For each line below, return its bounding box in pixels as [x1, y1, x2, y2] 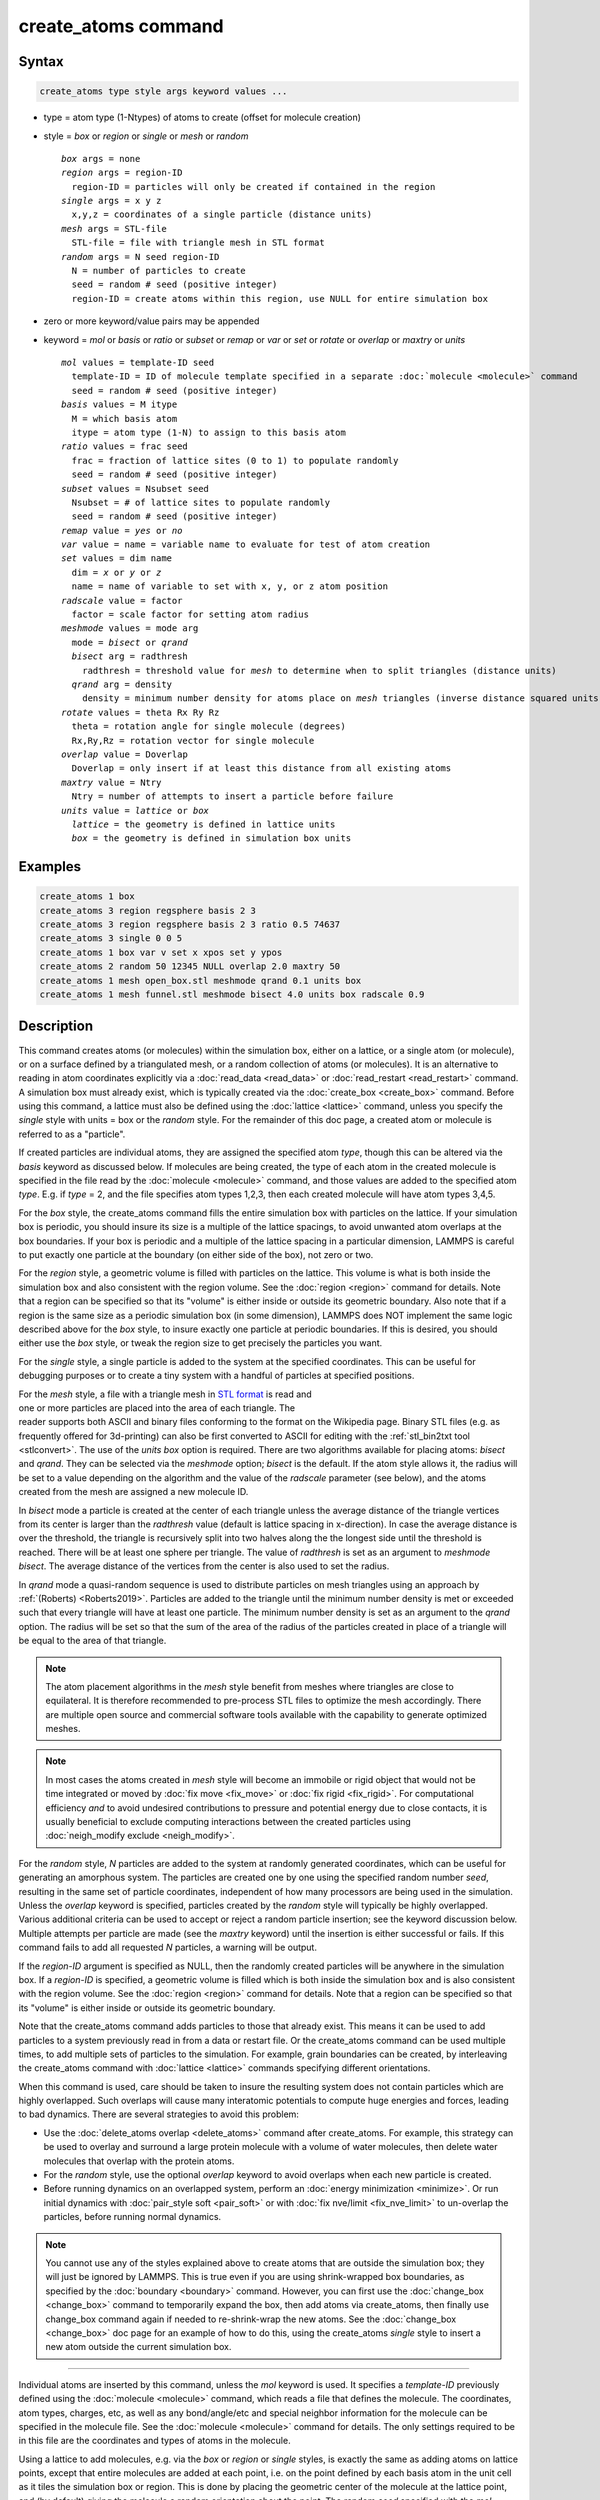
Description [18, 1018, 94, 1035]
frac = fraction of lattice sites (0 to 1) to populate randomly [71, 455, 399, 466]
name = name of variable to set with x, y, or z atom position [71, 581, 389, 592]
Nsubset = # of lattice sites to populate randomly [71, 496, 330, 508]
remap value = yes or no [61, 525, 183, 536]
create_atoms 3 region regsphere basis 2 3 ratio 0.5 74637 [39, 919, 341, 930]
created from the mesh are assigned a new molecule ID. [18, 1486, 249, 1498]
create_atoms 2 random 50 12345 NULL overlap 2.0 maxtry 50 [39, 961, 341, 972]
